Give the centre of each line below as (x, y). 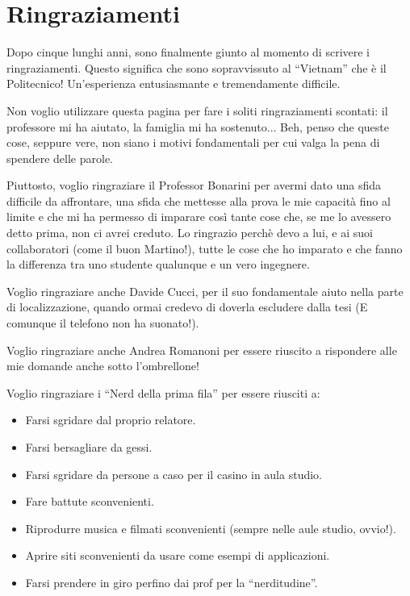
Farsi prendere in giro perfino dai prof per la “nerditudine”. (172, 582)
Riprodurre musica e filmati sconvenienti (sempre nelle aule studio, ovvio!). (211, 528)
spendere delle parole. (60, 158)
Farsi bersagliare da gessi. (89, 447)
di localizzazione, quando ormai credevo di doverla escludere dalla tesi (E (187, 307)
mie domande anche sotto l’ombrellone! (103, 366)
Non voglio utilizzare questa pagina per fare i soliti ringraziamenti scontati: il (197, 110)
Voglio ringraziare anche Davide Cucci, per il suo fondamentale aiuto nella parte (205, 291)
